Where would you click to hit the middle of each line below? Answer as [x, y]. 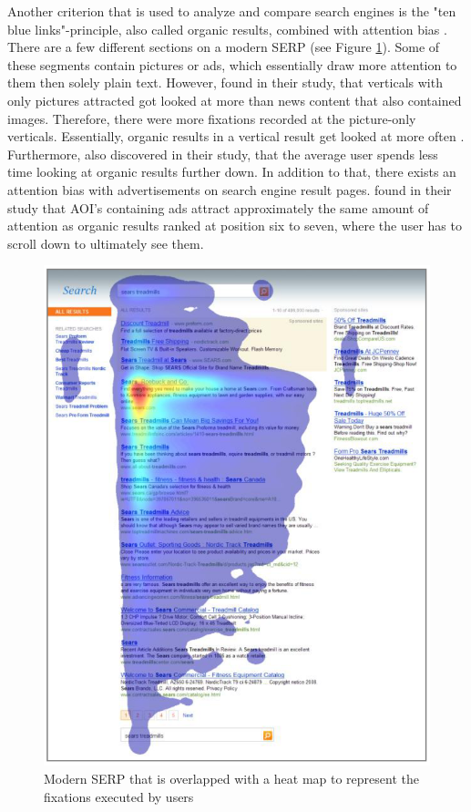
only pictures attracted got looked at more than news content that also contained [235, 100]
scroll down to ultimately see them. [106, 243]
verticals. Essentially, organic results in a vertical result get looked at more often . [236, 136]
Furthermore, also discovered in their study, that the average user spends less [223, 154]
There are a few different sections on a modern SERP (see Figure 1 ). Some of [224, 47]
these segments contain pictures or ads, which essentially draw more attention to [232, 64]
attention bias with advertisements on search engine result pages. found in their [230, 189]
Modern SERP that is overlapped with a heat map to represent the [231, 779]
